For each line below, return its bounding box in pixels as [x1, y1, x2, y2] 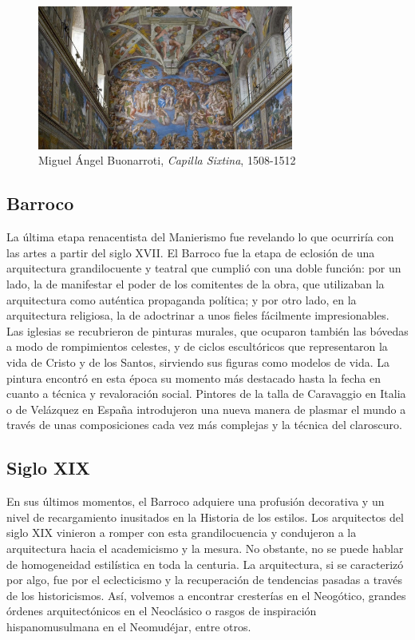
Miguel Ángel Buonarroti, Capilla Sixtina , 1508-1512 [38, 152, 296, 169]
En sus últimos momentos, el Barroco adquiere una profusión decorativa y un [6, 493, 385, 510]
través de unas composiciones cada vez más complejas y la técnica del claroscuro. [6, 416, 403, 433]
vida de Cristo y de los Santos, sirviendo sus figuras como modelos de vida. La [6, 354, 390, 371]
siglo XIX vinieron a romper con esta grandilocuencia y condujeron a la [6, 524, 357, 541]
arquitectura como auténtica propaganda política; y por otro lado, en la [6, 291, 357, 308]
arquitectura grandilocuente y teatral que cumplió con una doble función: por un [6, 260, 401, 276]
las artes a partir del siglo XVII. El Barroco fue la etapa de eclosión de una [6, 244, 375, 260]
